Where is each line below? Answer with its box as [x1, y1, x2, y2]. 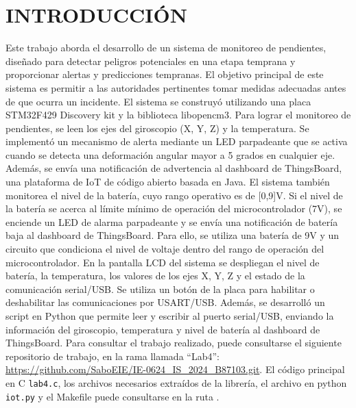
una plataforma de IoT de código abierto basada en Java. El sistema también [5, 175, 330, 189]
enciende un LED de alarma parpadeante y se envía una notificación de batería [5, 214, 338, 229]
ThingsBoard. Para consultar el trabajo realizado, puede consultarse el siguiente [5, 335, 342, 350]
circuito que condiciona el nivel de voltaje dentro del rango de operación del [5, 242, 324, 256]
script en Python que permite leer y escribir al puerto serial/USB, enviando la [5, 309, 334, 322]
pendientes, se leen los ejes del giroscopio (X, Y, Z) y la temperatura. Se [5, 120, 309, 135]
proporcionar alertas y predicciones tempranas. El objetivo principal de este [5, 67, 324, 81]
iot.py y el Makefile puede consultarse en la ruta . [5, 389, 219, 403]
